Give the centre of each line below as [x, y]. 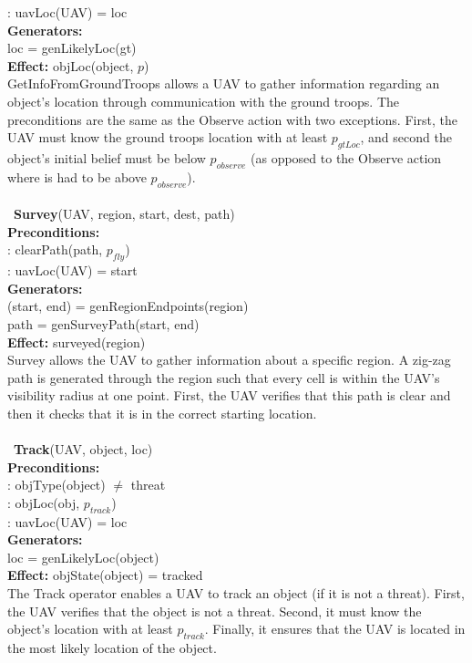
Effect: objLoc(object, [71, 65]
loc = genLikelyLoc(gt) [72, 48]
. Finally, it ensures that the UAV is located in [335, 629]
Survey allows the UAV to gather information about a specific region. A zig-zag [229, 360]
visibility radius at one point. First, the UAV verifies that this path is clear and [229, 395]
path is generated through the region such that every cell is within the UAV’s [224, 377]
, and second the [406, 137]
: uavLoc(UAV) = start [72, 270]
